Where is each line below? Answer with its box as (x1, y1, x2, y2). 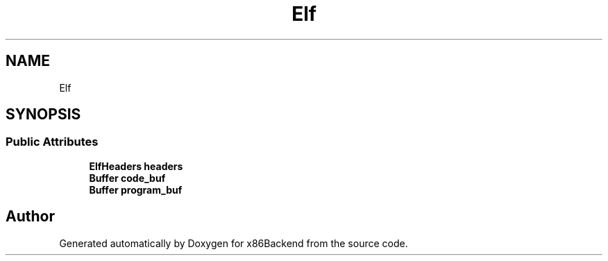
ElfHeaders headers (89, 160, 183, 172)
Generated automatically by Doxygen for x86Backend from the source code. (59, 237, 408, 249)
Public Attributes (6, 135, 99, 149)
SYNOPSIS (6, 106, 81, 124)
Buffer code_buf (89, 171, 166, 184)
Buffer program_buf (89, 183, 183, 196)
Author (6, 208, 55, 226)
